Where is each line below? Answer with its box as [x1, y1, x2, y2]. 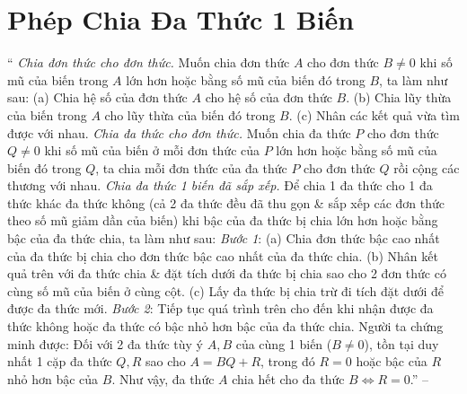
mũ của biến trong [7, 70, 109, 89]
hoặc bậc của [356, 352, 427, 371]
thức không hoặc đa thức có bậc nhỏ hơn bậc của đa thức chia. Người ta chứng [7, 317, 444, 336]
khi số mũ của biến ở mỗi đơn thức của [44, 141, 260, 160]
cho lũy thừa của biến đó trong [104, 105, 276, 124]
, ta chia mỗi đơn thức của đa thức [95, 158, 287, 177]
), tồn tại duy [364, 334, 439, 353]
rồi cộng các [393, 158, 460, 177]
